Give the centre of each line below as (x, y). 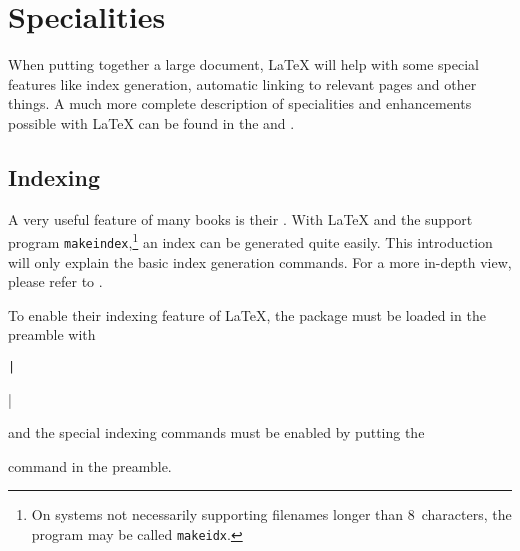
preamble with (52, 334)
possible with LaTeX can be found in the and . (151, 122)
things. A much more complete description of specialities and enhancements (240, 103)
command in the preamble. (90, 465)
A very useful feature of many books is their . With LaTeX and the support (240, 218)
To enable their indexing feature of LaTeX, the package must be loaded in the (247, 314)
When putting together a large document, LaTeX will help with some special (243, 64)
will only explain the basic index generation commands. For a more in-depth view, (260, 261)
